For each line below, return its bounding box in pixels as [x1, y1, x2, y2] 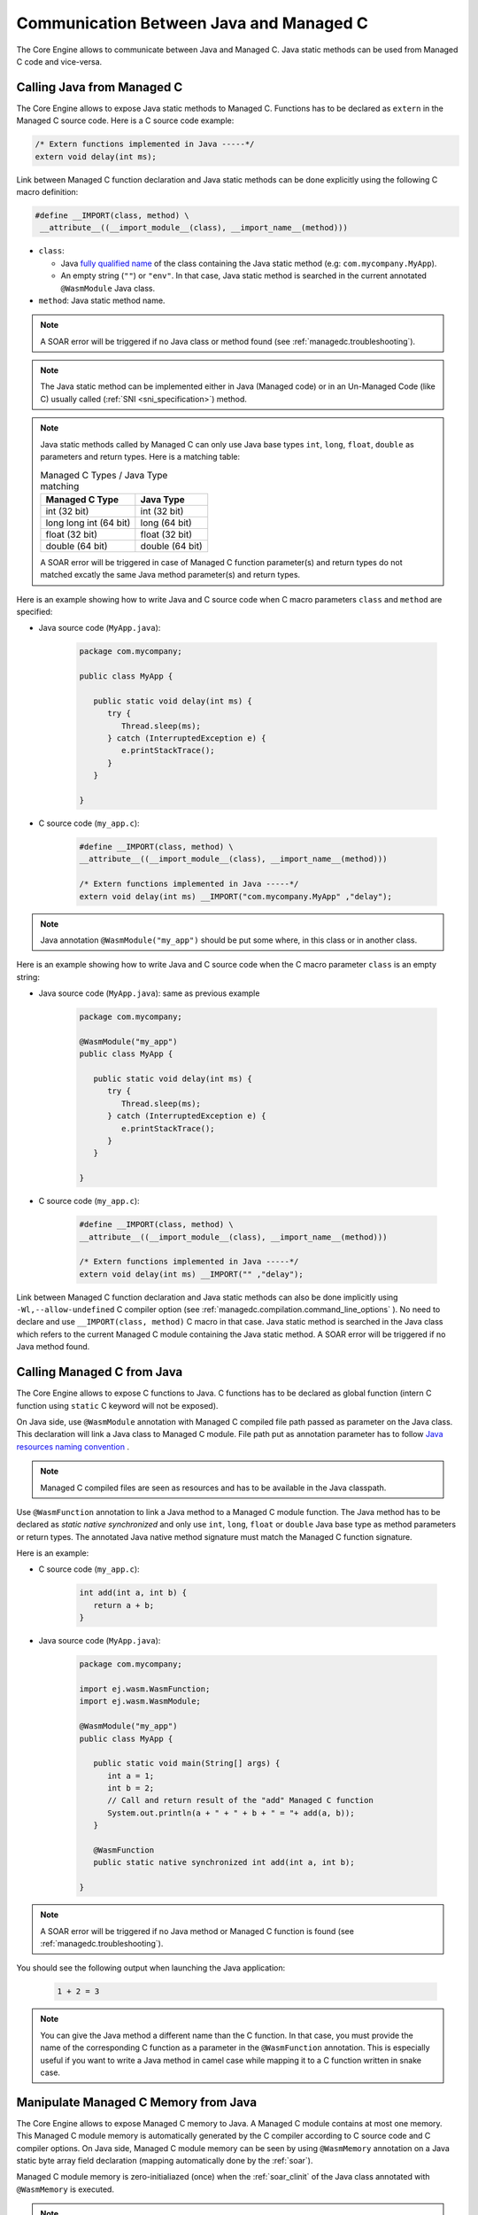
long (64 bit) [140, 517, 192, 529]
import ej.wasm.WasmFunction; [79, 1683, 211, 1694]
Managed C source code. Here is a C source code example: [16, 115, 235, 126]
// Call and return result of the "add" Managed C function [107, 1795, 374, 1806]
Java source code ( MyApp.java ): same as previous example [38, 988, 260, 999]
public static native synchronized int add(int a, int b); [93, 1857, 355, 1868]
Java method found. [16, 1341, 90, 1352]
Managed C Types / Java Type [40, 469, 168, 481]
